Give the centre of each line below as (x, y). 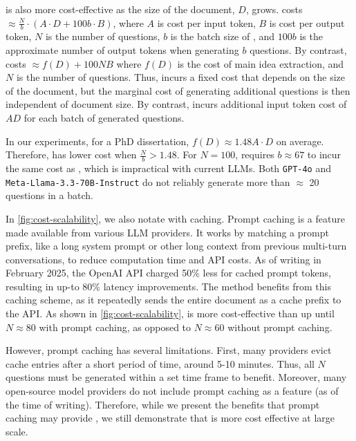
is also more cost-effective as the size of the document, (120, 9)
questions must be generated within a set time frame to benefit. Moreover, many (176, 377)
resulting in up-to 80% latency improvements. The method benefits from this (168, 286)
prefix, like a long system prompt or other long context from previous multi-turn (176, 246)
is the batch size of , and (223, 36)
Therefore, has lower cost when (71, 154)
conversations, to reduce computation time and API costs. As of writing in (163, 259)
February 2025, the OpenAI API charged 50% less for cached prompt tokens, (168, 273)
